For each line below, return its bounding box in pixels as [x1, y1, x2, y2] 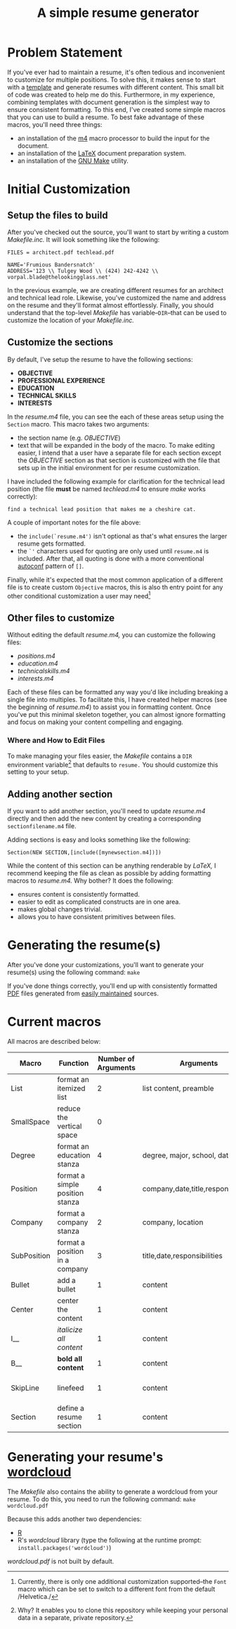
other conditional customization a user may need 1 [7, 590, 151, 600]
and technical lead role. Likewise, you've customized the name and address [7, 293, 227, 302]
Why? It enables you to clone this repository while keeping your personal [17, 1606, 228, 1614]
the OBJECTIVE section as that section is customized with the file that [17, 456, 220, 465]
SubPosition [11, 1250, 51, 1260]
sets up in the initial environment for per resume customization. [17, 463, 201, 472]
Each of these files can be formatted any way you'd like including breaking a [7, 688, 228, 696]
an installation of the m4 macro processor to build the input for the [17, 134, 210, 142]
